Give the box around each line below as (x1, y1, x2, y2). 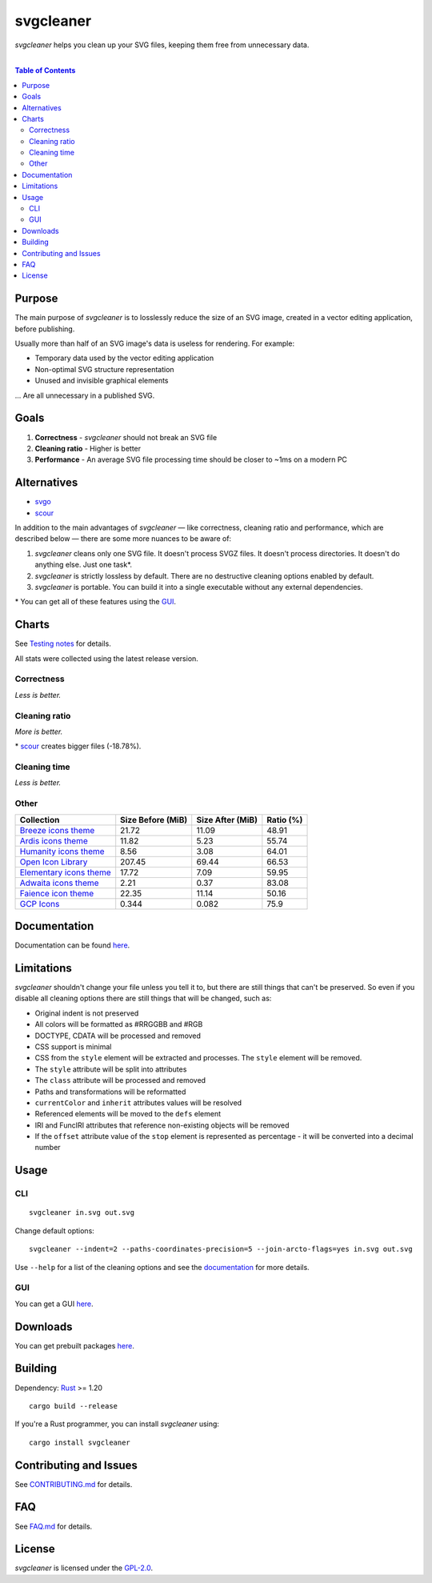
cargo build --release (29, 1401, 118, 1410)
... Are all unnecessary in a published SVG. (14, 391, 155, 400)
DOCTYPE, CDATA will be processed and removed (34, 1031, 202, 1040)
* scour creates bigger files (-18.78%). (14, 741, 142, 751)
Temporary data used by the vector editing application (34, 353, 214, 363)
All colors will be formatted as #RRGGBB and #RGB (34, 1020, 203, 1029)
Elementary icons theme (19, 867, 111, 878)
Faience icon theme (19, 888, 94, 899)
